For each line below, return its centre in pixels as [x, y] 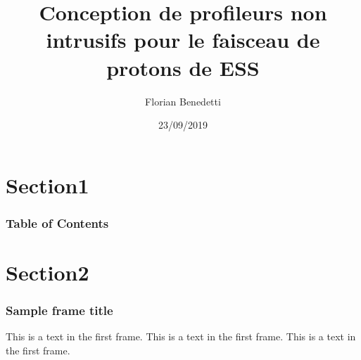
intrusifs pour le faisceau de [183, 40]
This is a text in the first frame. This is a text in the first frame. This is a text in [181, 336]
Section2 [47, 272]
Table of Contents [57, 223]
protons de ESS [183, 67]
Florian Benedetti [183, 101]
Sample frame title [59, 310]
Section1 [47, 185]
